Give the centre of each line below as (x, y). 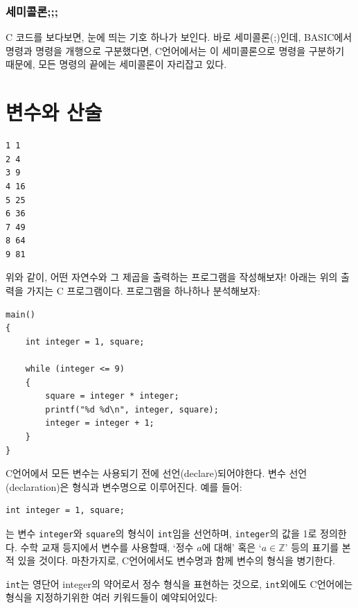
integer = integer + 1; (100, 423)
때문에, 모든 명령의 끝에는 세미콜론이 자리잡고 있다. (116, 64)
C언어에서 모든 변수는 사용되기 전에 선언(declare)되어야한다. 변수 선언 (156, 473)
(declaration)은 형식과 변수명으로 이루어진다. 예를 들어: (124, 486)
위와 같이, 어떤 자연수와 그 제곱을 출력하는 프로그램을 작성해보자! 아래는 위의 (172, 277)
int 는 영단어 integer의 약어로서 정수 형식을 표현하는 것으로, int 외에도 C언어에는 (179, 583)
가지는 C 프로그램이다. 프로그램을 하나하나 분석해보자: (143, 291)
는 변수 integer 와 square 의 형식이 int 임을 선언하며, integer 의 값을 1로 (161, 533)
